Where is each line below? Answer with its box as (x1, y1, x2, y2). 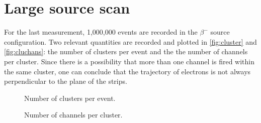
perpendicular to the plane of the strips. (4, 76, 127, 86)
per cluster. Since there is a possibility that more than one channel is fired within (4, 56, 254, 66)
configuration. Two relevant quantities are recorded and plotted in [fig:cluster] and (4, 36, 257, 47)
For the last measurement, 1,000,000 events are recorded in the (4, 27, 198, 37)
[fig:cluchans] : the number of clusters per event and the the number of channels (4, 46, 248, 57)
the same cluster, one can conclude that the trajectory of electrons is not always (4, 66, 251, 76)
